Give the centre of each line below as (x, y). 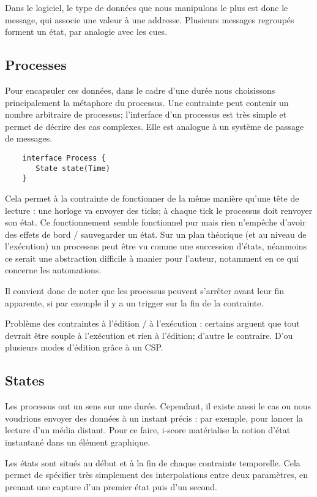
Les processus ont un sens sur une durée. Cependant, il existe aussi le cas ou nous (158, 406)
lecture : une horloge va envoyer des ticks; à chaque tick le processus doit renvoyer (159, 210)
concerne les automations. (53, 270)
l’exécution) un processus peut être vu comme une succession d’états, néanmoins (156, 246)
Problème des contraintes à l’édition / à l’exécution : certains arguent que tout (152, 323)
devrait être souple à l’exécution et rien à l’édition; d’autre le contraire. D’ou (149, 335)
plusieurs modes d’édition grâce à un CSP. (84, 347)
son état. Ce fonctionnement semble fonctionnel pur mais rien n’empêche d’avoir (155, 222)
